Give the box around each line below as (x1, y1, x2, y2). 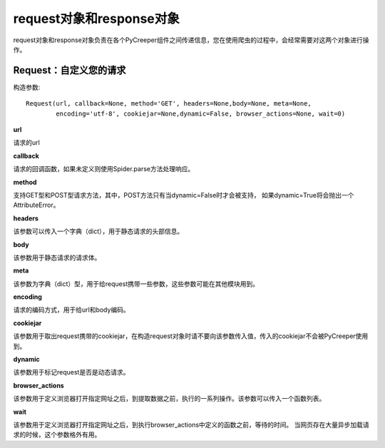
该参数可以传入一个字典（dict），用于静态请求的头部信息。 (13, 227, 184, 235)
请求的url (13, 138, 41, 147)
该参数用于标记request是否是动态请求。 (13, 368, 130, 377)
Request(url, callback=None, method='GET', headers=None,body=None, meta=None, (26, 100, 312, 108)
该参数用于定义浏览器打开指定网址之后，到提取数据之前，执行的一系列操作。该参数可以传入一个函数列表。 (13, 394, 326, 403)
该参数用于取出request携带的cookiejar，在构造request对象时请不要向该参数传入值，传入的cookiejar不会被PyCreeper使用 (13, 332, 369, 340)
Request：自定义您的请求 (13, 64, 126, 76)
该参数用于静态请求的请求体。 (13, 253, 101, 262)
